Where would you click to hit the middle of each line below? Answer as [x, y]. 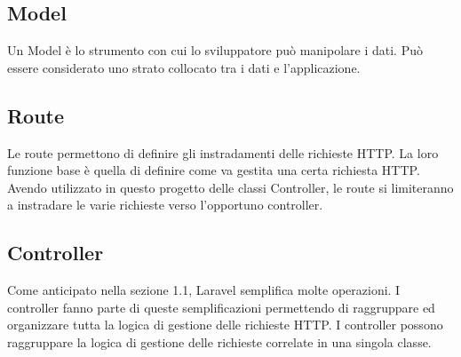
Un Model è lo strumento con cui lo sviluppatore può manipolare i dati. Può [215, 50]
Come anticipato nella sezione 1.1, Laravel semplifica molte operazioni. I [204, 290]
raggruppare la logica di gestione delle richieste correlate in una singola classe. [219, 341]
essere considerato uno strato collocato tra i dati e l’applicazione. [184, 67]
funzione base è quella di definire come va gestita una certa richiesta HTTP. [214, 170]
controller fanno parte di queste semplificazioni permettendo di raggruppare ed [221, 307]
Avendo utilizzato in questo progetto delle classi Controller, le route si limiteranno [230, 187]
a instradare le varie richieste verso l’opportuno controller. [165, 205]
